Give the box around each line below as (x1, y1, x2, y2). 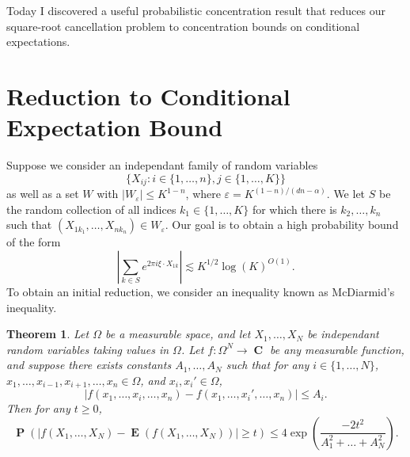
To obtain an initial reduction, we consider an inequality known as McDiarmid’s (6, 283, 395, 299)
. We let (326, 185, 366, 202)
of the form (6, 234, 61, 250)
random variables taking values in (6, 341, 169, 357)
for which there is (252, 200, 337, 217)
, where (185, 185, 221, 202)
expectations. (6, 33, 70, 50)
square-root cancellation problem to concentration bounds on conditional (6, 17, 360, 34)
